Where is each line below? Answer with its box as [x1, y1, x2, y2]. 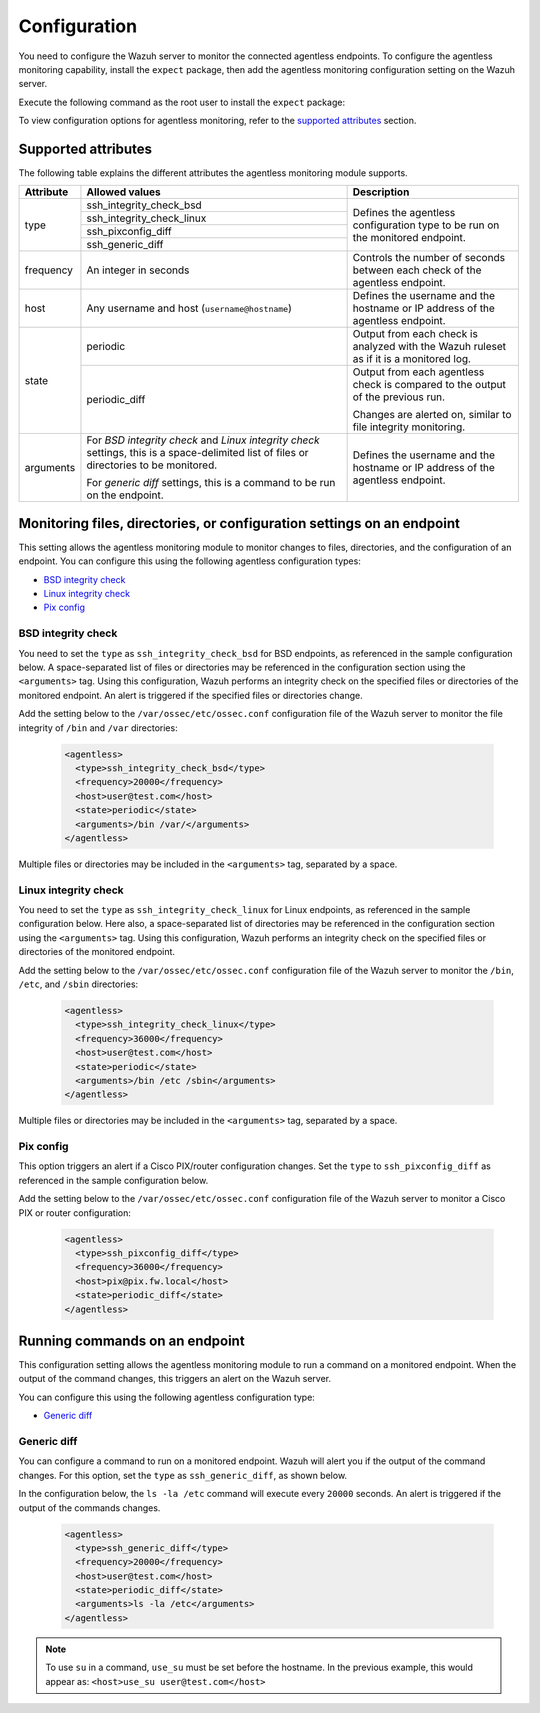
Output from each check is [352, 327, 479, 341]
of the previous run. [352, 390, 445, 404]
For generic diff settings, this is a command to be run [86, 476, 336, 490]
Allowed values [86, 185, 162, 199]
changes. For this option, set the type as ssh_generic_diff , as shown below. [18, 1469, 348, 1481]
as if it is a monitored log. [352, 352, 472, 366]
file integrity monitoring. [352, 420, 466, 434]
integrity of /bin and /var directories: [18, 721, 179, 734]
